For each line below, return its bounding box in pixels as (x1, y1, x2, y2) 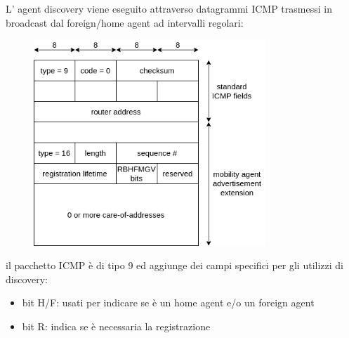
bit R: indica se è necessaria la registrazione (22, 318, 211, 333)
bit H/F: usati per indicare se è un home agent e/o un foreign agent (22, 295, 315, 310)
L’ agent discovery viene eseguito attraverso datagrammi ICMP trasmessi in (6, 1, 332, 15)
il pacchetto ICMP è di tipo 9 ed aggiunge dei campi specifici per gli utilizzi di (6, 258, 343, 273)
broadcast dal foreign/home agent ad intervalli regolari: (6, 15, 244, 30)
